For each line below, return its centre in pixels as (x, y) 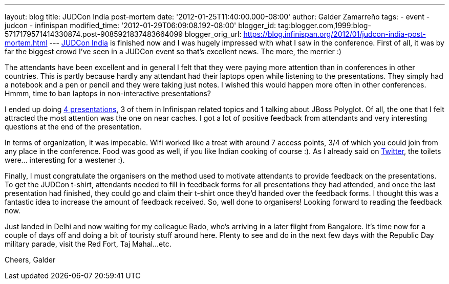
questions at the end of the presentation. (73, 127)
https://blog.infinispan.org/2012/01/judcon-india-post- (335, 34)
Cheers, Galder (30, 260)
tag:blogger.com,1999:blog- (325, 25)
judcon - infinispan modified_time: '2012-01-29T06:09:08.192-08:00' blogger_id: (141, 25)
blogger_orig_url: (213, 34)
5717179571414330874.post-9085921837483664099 (94, 34)
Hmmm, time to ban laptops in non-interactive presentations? (108, 93)
